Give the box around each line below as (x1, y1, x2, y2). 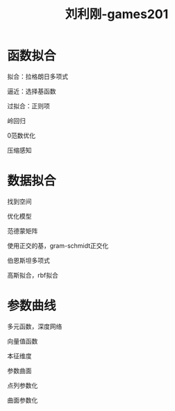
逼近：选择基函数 (7, 87, 56, 95)
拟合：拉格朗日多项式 (7, 72, 68, 81)
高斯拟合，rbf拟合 (7, 271, 59, 279)
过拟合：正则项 (7, 101, 50, 110)
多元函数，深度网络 (7, 322, 62, 330)
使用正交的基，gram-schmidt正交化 (7, 241, 109, 250)
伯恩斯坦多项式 (7, 256, 50, 265)
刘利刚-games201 (65, 6, 169, 22)
